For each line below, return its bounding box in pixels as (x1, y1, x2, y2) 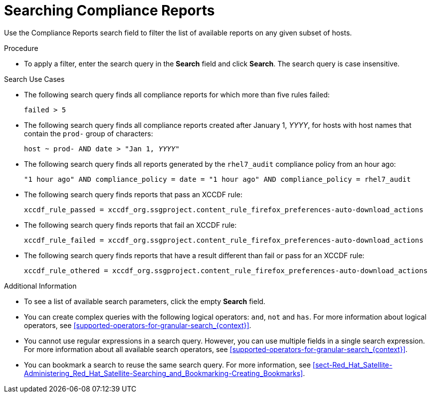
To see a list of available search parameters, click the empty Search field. (24, 297, 265, 306)
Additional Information (4, 281, 77, 290)
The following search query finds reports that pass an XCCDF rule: (24, 190, 242, 199)
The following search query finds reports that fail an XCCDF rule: (24, 220, 237, 229)
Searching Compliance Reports (4, 2, 215, 19)
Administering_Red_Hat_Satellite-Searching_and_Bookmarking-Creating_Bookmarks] (24, 369, 303, 378)
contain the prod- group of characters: (24, 129, 153, 138)
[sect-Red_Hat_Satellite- (312, 360, 393, 369)
